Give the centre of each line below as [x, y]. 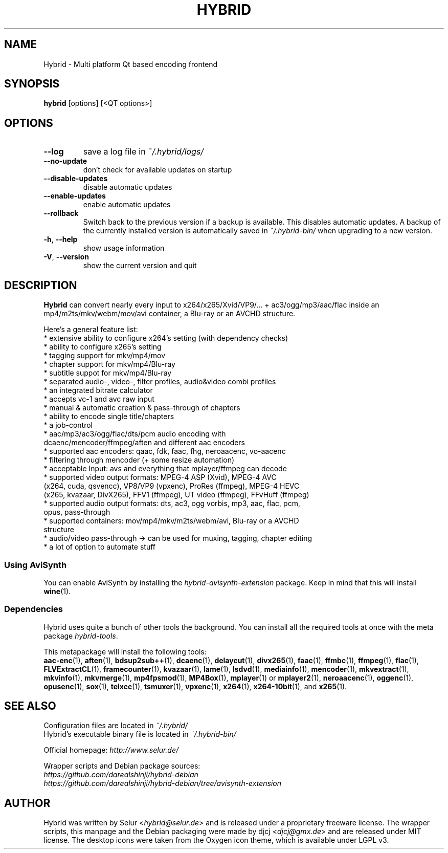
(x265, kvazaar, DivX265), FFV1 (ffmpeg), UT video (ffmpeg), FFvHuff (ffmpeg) [176, 495]
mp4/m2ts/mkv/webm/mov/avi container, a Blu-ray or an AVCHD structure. [170, 314]
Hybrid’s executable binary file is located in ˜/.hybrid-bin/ [140, 734]
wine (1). [57, 591]
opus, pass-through [77, 512]
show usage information [124, 248]
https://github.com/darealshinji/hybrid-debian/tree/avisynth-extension [163, 783]
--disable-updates [76, 179]
